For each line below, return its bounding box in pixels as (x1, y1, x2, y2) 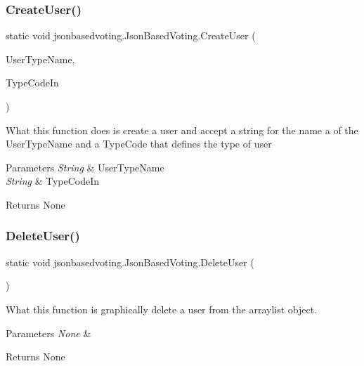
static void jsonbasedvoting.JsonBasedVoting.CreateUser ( (6, 28, 256, 43)
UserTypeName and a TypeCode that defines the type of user (6, 136, 272, 151)
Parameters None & (6, 325, 91, 340)
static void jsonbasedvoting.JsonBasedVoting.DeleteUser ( (6, 254, 254, 269)
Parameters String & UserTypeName (6, 159, 164, 174)
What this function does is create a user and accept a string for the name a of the (6, 122, 358, 137)
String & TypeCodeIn (6, 174, 100, 188)
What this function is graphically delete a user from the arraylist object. (6, 301, 318, 316)
